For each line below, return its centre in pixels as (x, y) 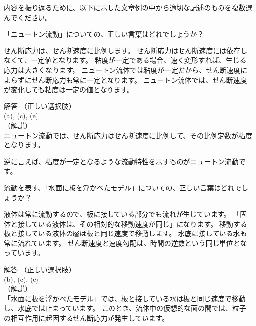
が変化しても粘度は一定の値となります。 (69, 89)
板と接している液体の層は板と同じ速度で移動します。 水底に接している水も (126, 233)
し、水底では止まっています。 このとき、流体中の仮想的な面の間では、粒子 (125, 308)
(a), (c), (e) (21, 116)
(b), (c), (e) (21, 279)
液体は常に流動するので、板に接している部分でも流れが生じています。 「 (122, 214)
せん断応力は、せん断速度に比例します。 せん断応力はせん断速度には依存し (126, 50)
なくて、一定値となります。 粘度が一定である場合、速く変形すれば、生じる (125, 60)
